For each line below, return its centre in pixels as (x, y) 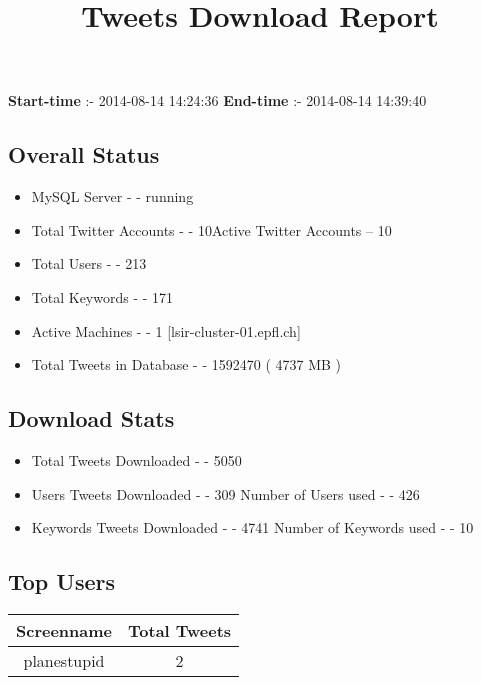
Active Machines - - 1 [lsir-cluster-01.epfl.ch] (166, 330)
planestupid (64, 660)
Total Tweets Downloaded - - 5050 (136, 459)
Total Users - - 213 (89, 263)
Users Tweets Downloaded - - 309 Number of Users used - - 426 (225, 493)
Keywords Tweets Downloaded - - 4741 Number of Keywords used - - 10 (252, 527)
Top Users (61, 581)
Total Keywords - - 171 (102, 296)
